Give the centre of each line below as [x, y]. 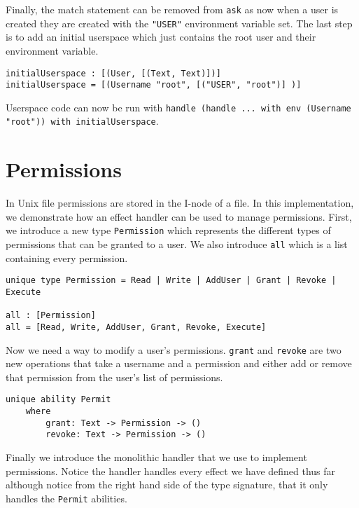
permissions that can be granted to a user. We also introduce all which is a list [177, 244]
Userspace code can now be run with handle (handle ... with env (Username [178, 107]
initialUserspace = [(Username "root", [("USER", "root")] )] [154, 85]
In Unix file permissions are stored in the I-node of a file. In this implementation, [180, 203]
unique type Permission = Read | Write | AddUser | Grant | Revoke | [171, 281]
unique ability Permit [58, 400]
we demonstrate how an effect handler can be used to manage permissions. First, [179, 216]
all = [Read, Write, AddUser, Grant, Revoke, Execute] [136, 327]
